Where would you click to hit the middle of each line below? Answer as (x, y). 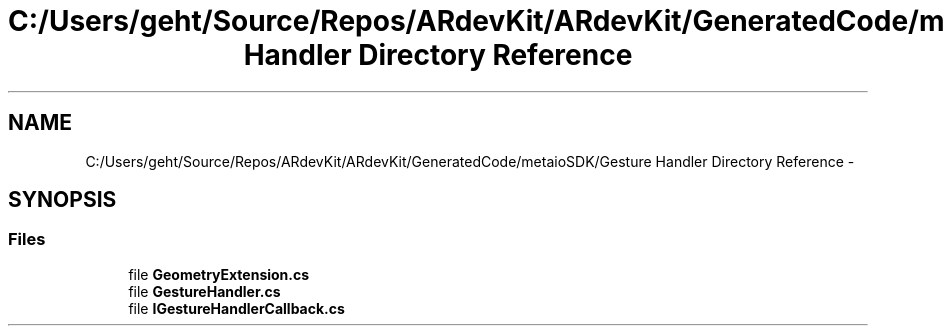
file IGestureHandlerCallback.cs (236, 308)
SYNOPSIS (62, 200)
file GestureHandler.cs (204, 291)
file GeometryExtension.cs (219, 274)
